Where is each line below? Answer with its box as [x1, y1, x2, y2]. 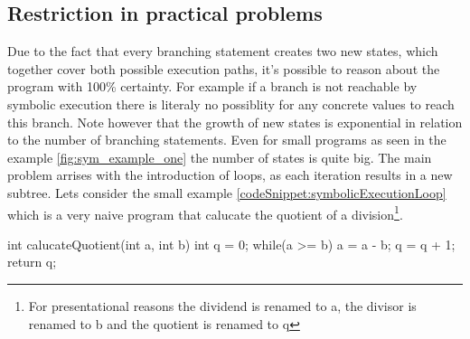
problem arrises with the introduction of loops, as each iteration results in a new [7, 165, 453, 184]
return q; [7, 252, 57, 271]
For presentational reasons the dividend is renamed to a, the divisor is [28, 296, 417, 315]
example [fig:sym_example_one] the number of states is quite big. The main [7, 147, 432, 166]
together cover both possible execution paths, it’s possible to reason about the [7, 59, 440, 78]
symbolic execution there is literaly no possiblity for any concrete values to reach [7, 94, 455, 113]
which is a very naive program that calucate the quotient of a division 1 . [7, 202, 403, 223]
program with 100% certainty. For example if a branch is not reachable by [7, 77, 418, 96]
